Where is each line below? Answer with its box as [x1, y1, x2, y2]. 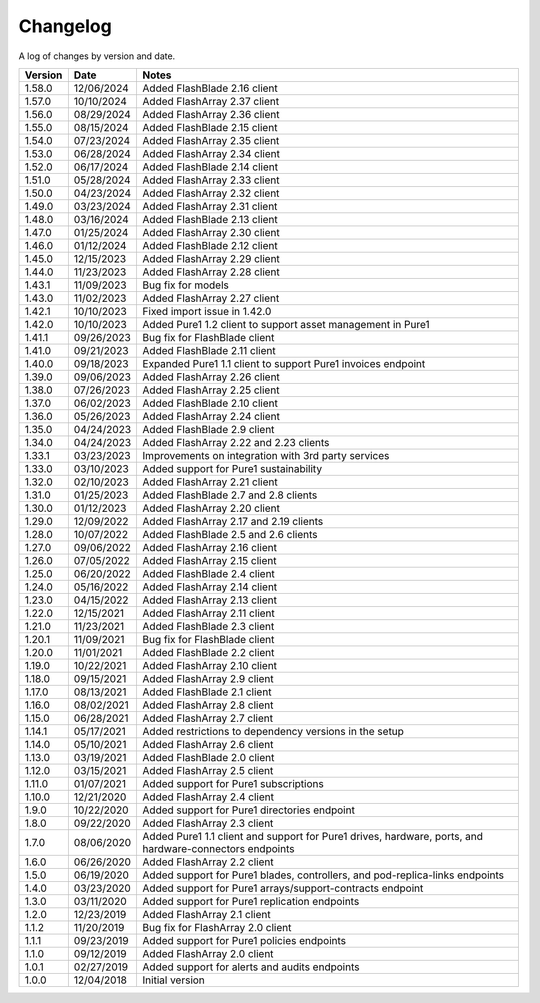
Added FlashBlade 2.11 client [142, 343, 276, 357]
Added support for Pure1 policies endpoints [142, 933, 347, 947]
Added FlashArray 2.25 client [142, 383, 280, 397]
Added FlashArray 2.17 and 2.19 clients [142, 514, 324, 528]
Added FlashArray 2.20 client [142, 501, 280, 515]
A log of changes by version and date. [18, 50, 176, 62]
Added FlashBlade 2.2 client [142, 645, 275, 659]
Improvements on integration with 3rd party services [142, 448, 390, 462]
